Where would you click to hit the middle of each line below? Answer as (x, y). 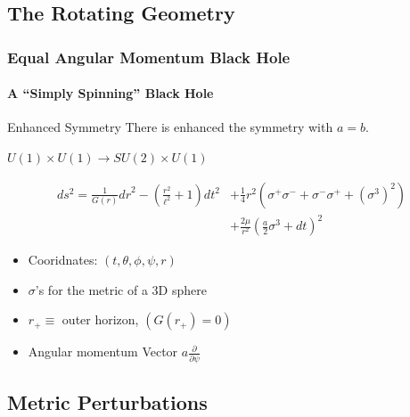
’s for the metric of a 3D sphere (121, 289)
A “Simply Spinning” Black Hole (111, 93)
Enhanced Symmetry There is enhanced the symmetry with (170, 127)
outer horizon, (100, 319)
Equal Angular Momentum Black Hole (149, 57)
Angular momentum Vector (103, 352)
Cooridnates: (63, 260)
